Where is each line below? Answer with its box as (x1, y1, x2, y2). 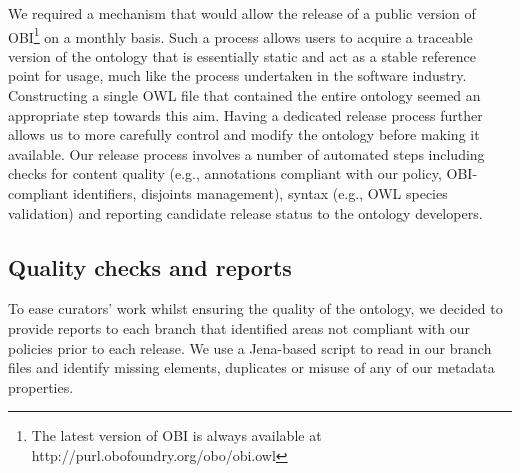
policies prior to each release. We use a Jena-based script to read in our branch (8, 337, 492, 358)
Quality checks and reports (8, 251, 292, 282)
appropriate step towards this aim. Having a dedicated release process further (8, 104, 483, 125)
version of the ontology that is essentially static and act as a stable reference (8, 45, 477, 66)
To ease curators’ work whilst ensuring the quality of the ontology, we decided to (8, 298, 503, 319)
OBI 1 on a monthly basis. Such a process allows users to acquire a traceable (8, 23, 473, 47)
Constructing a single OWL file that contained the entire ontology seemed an (8, 85, 481, 106)
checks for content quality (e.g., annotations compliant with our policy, (8, 163, 442, 184)
